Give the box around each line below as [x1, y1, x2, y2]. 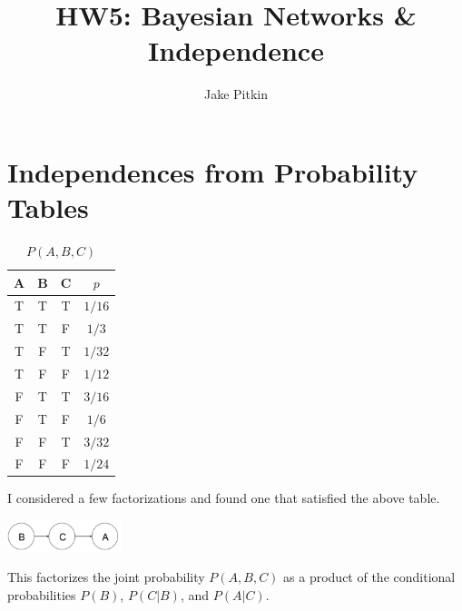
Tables [7, 189, 89, 226]
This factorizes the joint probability [7, 567, 205, 586]
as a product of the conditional [283, 567, 456, 586]
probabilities [7, 586, 76, 605]
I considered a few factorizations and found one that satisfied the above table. [7, 488, 440, 508]
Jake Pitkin [203, 84, 268, 103]
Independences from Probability [7, 153, 418, 190]
